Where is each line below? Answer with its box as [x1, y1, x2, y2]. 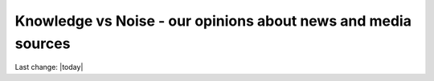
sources [14, 34, 71, 52]
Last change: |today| [14, 63, 84, 72]
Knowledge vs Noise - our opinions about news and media [14, 12, 411, 30]
